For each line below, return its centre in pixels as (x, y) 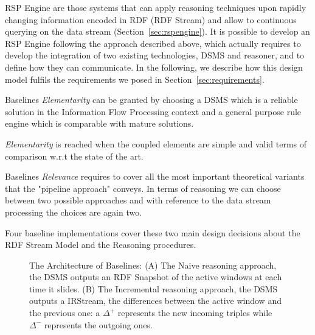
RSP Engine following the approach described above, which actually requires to (153, 43)
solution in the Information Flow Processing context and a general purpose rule (153, 111)
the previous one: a (65, 313)
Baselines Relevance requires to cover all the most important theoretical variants (155, 176)
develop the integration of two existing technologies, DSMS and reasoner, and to (155, 55)
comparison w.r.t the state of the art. (74, 156)
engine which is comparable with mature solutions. (99, 123)
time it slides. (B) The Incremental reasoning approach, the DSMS (154, 288)
